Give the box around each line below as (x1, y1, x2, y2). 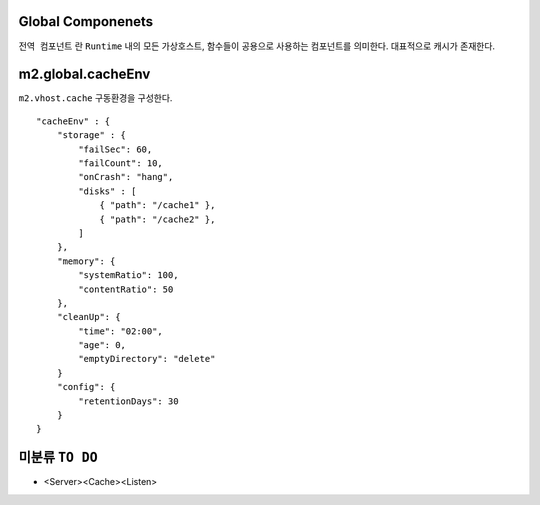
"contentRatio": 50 (78, 283, 174, 295)
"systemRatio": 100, (78, 270, 179, 281)
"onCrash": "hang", (78, 171, 174, 183)
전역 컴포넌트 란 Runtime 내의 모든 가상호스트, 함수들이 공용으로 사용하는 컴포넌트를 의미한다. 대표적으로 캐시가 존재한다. (18, 40, 495, 52)
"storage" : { (56, 130, 127, 141)
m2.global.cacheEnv (18, 66, 151, 83)
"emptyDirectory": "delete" (78, 353, 216, 365)
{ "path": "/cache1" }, (99, 200, 216, 211)
